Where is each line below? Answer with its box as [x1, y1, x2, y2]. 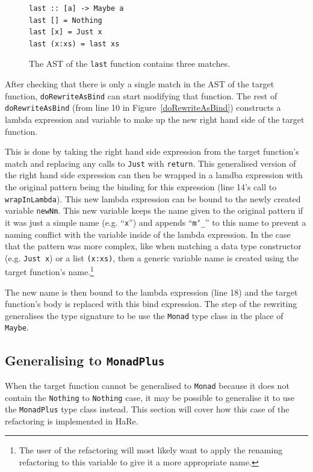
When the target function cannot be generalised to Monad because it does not [5, 379, 290, 391]
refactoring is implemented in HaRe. [5, 414, 138, 427]
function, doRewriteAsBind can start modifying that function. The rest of [5, 89, 277, 102]
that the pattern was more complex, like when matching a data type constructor [5, 240, 302, 252]
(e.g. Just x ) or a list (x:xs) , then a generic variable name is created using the [5, 251, 299, 264]
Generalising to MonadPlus [5, 350, 165, 369]
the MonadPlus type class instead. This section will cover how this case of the [5, 403, 290, 415]
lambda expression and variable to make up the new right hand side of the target [5, 113, 305, 125]
